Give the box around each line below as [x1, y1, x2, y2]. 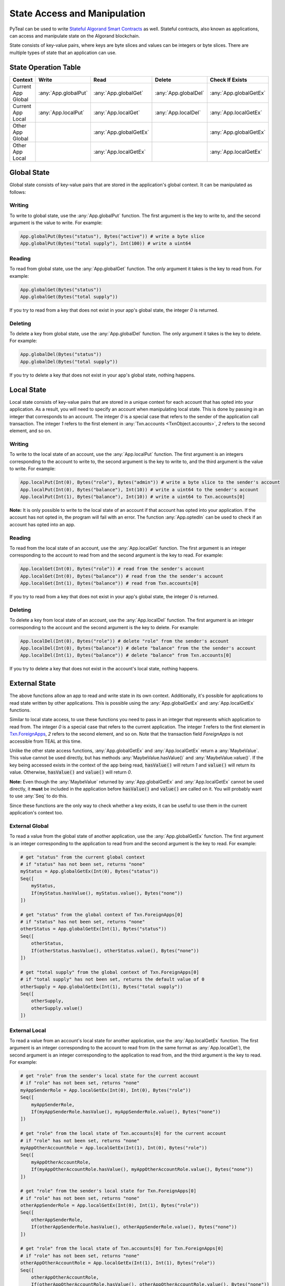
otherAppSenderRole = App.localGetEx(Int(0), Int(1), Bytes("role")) [20, 1203, 199, 1208]
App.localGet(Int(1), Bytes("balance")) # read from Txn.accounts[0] [20, 580, 199, 586]
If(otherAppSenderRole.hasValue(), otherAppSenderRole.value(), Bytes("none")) [31, 1224, 237, 1230]
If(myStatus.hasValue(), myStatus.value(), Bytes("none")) [31, 890, 183, 896]
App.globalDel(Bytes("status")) [20, 351, 102, 358]
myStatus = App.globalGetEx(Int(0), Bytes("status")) [20, 868, 159, 874]
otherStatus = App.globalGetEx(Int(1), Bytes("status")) [20, 926, 167, 932]
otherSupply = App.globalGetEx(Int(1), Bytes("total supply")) [20, 984, 183, 990]
